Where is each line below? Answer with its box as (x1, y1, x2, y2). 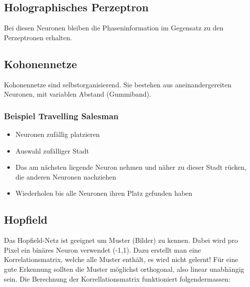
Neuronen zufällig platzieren (15, 129, 100, 139)
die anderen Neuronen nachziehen (15, 171, 116, 182)
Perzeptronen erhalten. (4, 32, 72, 42)
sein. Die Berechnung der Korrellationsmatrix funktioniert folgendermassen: (4, 273, 230, 284)
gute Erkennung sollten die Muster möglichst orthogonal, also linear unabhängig (4, 263, 245, 274)
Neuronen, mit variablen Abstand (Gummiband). (4, 89, 151, 99)
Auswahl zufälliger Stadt (15, 145, 90, 156)
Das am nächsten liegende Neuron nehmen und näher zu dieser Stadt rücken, (15, 162, 247, 172)
